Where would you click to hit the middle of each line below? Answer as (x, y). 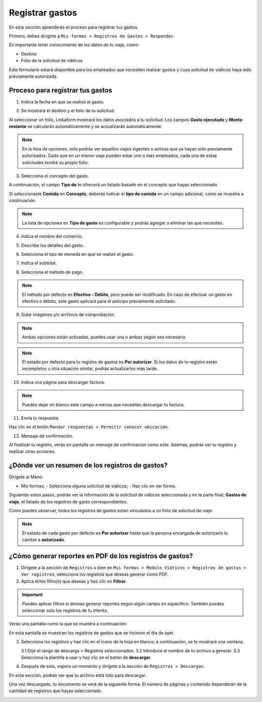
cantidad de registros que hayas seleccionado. (56, 691)
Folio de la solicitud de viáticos (52, 61)
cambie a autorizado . (44, 540)
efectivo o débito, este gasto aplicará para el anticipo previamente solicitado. (99, 301)
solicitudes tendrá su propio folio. (56, 162)
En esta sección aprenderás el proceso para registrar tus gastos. (74, 27)
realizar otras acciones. (32, 451)
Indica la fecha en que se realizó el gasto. (63, 101)
